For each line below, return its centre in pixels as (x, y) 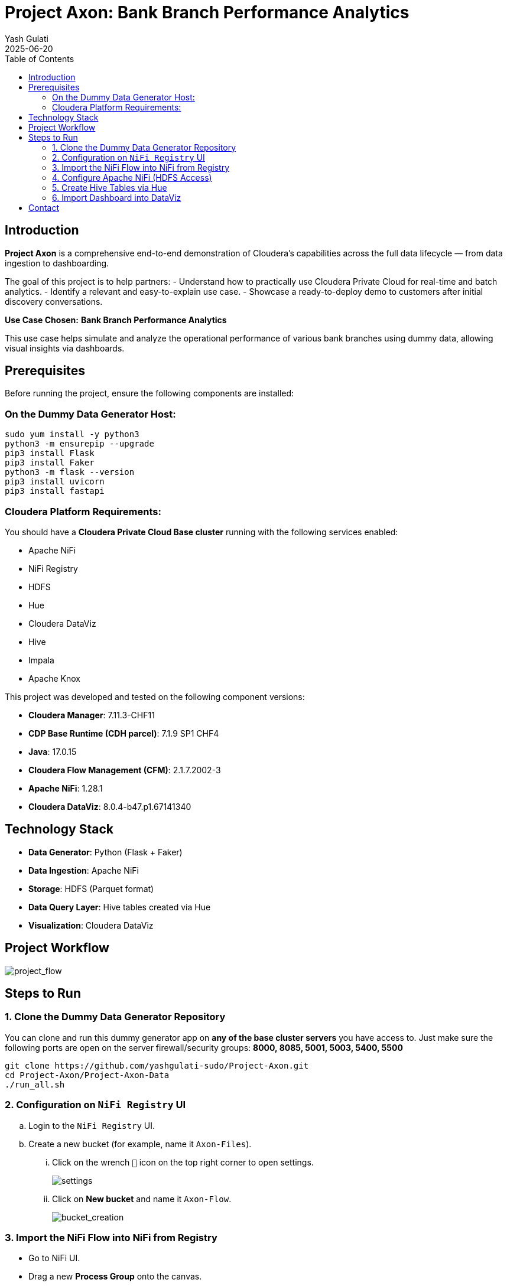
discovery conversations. (54, 301)
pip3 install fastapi (55, 491)
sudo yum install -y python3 (72, 434)
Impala (41, 660)
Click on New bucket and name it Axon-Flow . (142, 1199)
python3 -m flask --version (70, 472)
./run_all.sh (35, 1084)
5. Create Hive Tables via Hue (110, 187)
